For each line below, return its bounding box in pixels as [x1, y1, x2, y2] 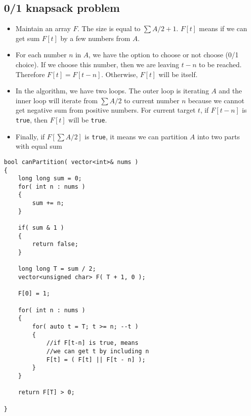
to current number [124, 95, 180, 105]
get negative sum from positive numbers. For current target [15, 105, 196, 115]
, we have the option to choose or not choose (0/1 [88, 49, 239, 60]
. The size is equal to [77, 23, 141, 34]
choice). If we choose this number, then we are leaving [15, 59, 179, 69]
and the [218, 85, 242, 96]
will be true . [68, 114, 107, 125]
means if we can [199, 23, 248, 34]
